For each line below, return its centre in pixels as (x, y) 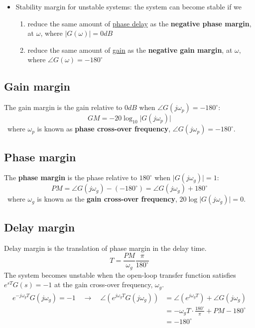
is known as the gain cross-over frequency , (107, 199)
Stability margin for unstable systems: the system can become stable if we (129, 6)
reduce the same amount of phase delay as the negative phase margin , (139, 23)
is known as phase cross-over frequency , (104, 129)
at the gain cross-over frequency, (103, 284)
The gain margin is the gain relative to (63, 107)
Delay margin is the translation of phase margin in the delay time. (105, 248)
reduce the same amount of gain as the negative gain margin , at (130, 50)
